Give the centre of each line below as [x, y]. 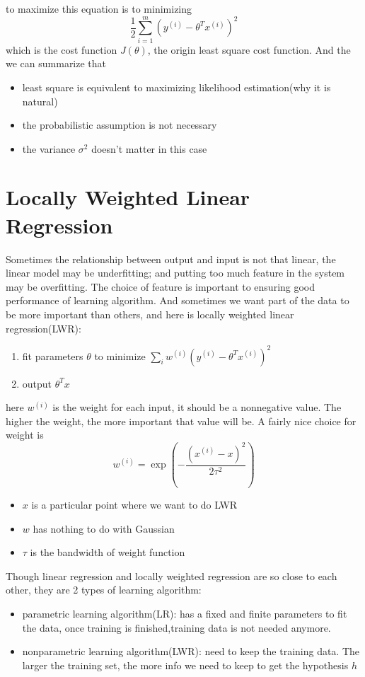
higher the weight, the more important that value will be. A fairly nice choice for [181, 421]
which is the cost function [62, 49]
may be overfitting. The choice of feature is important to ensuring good [161, 286]
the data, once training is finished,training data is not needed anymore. [176, 627]
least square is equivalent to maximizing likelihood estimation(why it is [176, 87]
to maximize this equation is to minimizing [99, 8]
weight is [25, 435]
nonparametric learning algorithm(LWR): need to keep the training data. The [191, 651]
